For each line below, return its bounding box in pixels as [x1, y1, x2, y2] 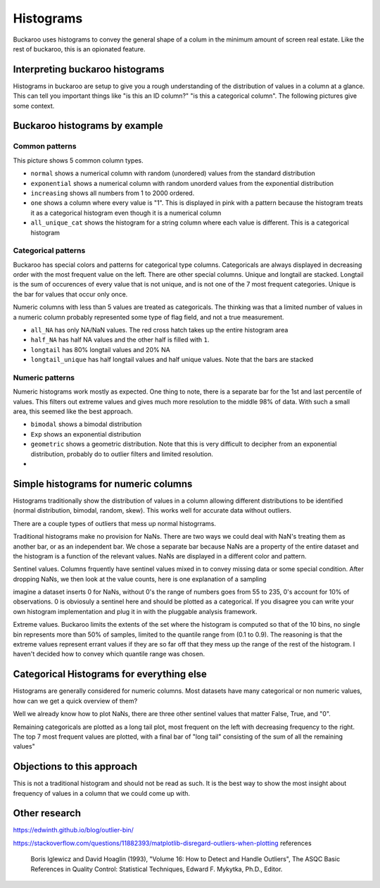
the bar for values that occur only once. [13, 289, 128, 299]
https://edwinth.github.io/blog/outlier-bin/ [13, 826, 134, 834]
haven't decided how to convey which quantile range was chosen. [13, 650, 205, 658]
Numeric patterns [13, 373, 75, 382]
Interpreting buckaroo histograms [13, 63, 165, 75]
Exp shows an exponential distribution [30, 430, 141, 438]
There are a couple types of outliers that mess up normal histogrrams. [13, 519, 216, 527]
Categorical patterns [13, 246, 86, 256]
